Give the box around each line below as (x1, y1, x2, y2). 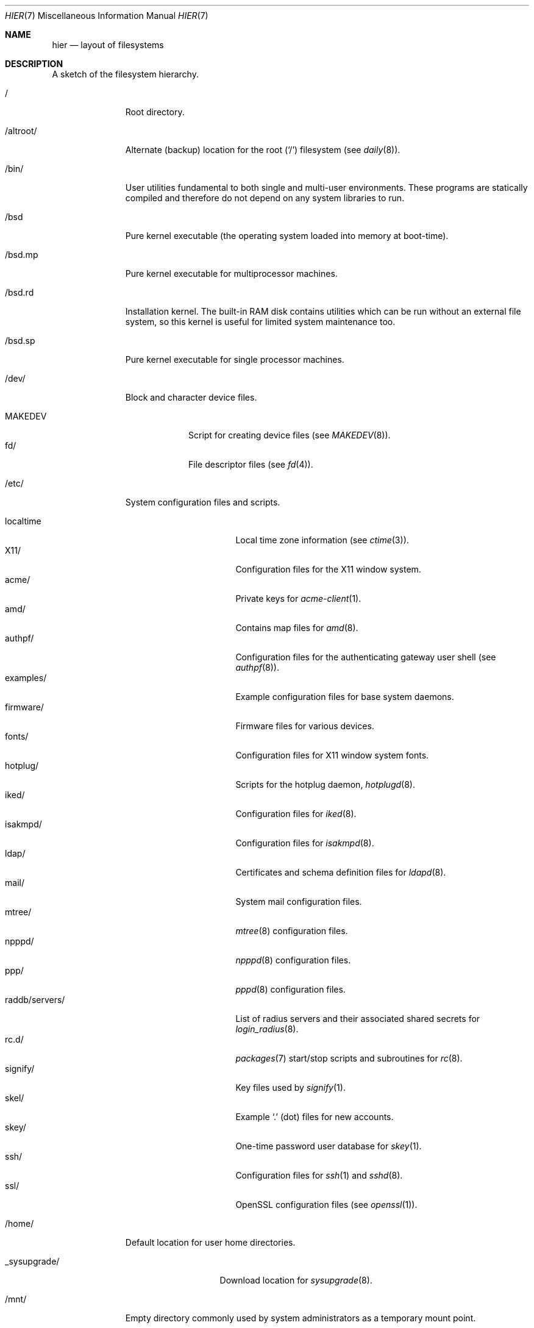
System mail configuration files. (235, 896, 362, 907)
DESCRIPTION (5, 59, 63, 69)
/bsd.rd (5, 287, 34, 298)
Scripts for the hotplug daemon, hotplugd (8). (235, 779, 415, 790)
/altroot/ (5, 126, 37, 136)
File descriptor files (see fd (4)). (188, 459, 313, 469)
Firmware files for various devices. (235, 721, 374, 731)
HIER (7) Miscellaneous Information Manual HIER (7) (5, 10, 208, 21)
